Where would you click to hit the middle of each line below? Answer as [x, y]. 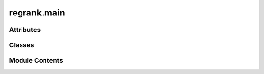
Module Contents [36, 61]
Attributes [25, 30]
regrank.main [37, 13]
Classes [22, 45]
